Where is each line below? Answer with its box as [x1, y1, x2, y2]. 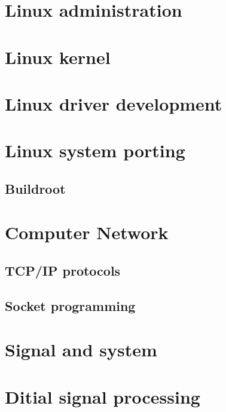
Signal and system [5, 337, 157, 362]
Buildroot [5, 179, 66, 197]
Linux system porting [5, 138, 185, 163]
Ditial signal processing [5, 384, 200, 408]
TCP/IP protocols [5, 261, 121, 280]
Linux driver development [5, 91, 222, 115]
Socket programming [5, 296, 136, 315]
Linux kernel [5, 44, 111, 69]
